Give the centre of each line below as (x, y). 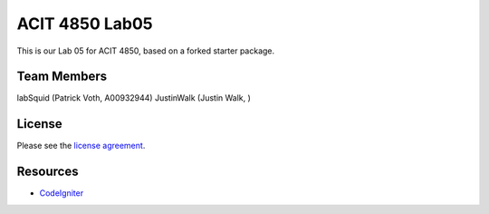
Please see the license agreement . (81, 146)
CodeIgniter (62, 193)
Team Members (62, 77)
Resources (48, 172)
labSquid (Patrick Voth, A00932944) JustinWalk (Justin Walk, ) (134, 98)
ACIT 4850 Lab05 (85, 24)
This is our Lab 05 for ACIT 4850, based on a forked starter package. (146, 51)
